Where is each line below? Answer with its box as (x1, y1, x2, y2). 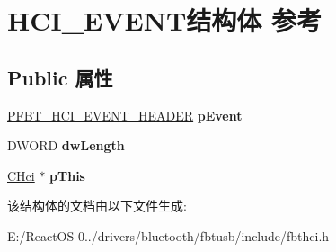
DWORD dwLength (7, 136, 125, 155)
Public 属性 (7, 63, 113, 91)
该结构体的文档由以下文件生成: (7, 196, 187, 215)
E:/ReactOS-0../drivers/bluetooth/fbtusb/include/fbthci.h (7, 226, 330, 245)
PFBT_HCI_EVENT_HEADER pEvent (7, 105, 243, 124)
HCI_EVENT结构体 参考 (7, 2, 323, 39)
